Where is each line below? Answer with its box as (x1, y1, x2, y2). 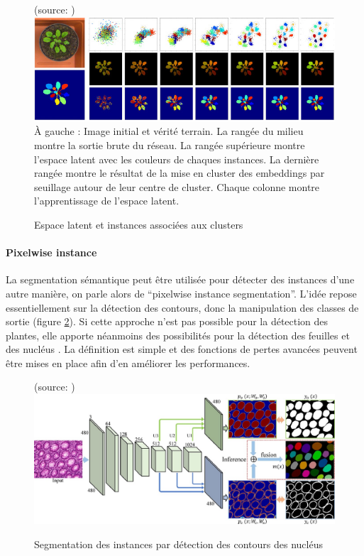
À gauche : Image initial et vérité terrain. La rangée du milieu (34, 124, 304, 138)
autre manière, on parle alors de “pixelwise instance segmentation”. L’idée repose (6, 285, 357, 300)
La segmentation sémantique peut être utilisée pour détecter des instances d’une (6, 272, 355, 287)
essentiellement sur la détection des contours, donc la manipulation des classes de (6, 300, 359, 315)
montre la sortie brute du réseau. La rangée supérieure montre (34, 137, 305, 152)
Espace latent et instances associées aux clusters (34, 217, 243, 231)
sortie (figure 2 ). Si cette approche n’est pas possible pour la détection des (6, 314, 329, 329)
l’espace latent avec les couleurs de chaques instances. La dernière (34, 151, 319, 166)
